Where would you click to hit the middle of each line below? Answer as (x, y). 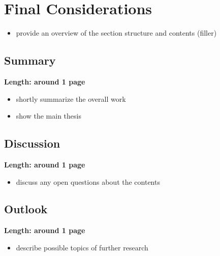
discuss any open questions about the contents (88, 181)
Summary (30, 60)
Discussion (32, 143)
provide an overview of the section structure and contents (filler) (116, 33)
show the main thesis (49, 116)
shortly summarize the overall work (71, 98)
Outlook (26, 209)
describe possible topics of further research (82, 247)
